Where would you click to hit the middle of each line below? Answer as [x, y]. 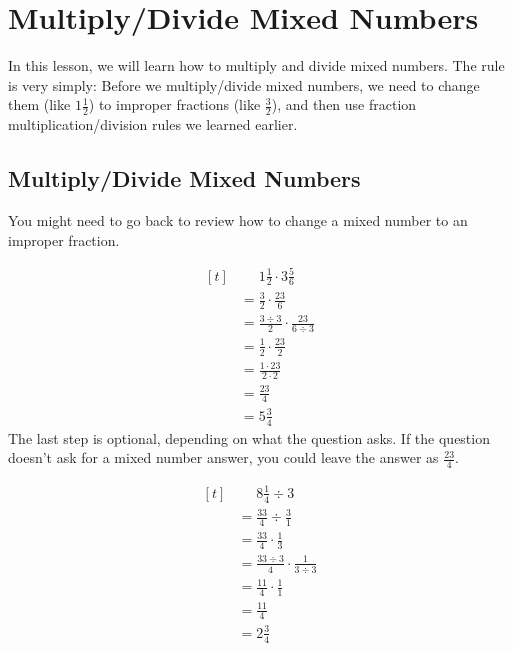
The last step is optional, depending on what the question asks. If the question [249, 437]
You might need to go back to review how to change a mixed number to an [238, 219]
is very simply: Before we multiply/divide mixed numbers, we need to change [244, 84]
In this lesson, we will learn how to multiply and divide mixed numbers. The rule [256, 65]
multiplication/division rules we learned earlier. [153, 124]
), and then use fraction [344, 104]
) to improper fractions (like [174, 104]
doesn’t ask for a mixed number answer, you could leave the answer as [223, 457]
